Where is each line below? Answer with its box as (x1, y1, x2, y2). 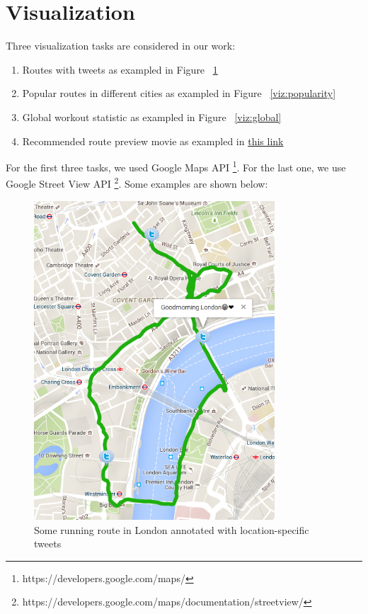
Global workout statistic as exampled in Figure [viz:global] (22, 109, 282, 124)
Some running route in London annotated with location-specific (34, 522, 309, 537)
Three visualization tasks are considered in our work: (6, 38, 236, 53)
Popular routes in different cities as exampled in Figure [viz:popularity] (22, 86, 336, 101)
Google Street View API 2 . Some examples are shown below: (6, 174, 268, 191)
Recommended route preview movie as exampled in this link (22, 133, 284, 148)
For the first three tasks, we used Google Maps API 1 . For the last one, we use (6, 158, 346, 174)
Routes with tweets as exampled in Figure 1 (22, 62, 218, 76)
